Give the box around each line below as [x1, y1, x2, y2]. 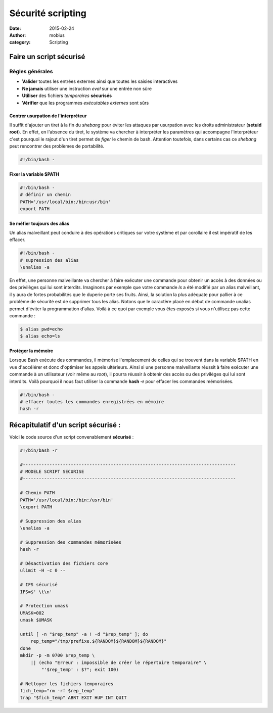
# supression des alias [20, 257, 79, 263]
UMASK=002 [20, 610, 44, 616]
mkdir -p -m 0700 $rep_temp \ [20, 652, 95, 658]
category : [9, 39, 31, 45]
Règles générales [9, 68, 53, 75]
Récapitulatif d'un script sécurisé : [9, 420, 121, 429]
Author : [9, 32, 26, 38]
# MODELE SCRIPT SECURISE [20, 468, 84, 474]
